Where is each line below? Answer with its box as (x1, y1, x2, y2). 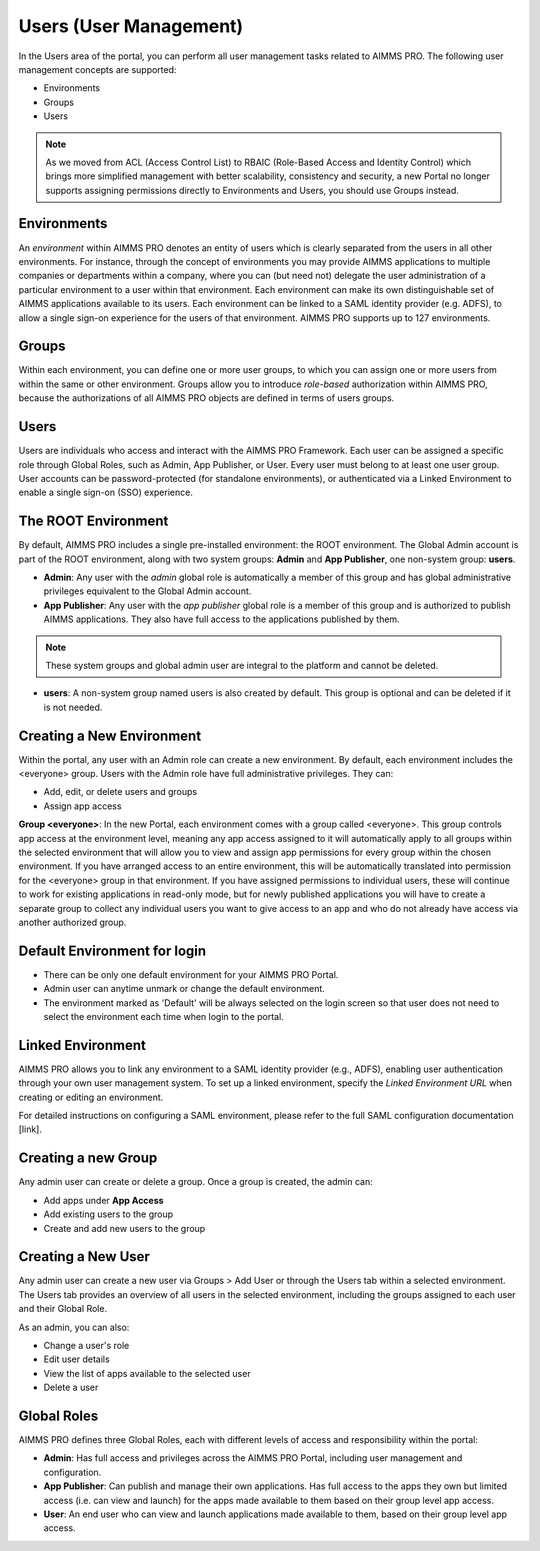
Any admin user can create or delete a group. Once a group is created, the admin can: (18, 1176, 374, 1188)
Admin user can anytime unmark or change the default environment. (43, 983, 325, 995)
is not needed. (43, 701, 103, 713)
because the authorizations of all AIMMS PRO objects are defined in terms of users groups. (18, 392, 395, 404)
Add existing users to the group (43, 1208, 174, 1220)
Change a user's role (43, 1340, 130, 1352)
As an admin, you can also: (18, 1321, 130, 1333)
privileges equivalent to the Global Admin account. (43, 585, 252, 597)
